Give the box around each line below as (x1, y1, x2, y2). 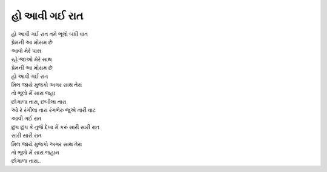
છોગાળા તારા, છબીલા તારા (11, 98, 67, 105)
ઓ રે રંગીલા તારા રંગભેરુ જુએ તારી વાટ (11, 107, 96, 114)
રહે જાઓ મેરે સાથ (11, 55, 52, 63)
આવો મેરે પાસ (11, 47, 42, 55)
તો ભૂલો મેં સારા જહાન (11, 149, 60, 156)
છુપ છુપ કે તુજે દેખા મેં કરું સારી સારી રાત (11, 123, 100, 130)
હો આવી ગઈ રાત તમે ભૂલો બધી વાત (11, 30, 88, 38)
